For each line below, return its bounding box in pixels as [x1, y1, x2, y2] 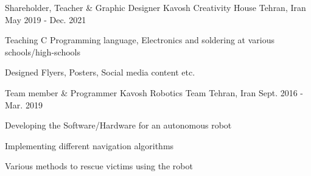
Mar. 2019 [5, 98, 43, 111]
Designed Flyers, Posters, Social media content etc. [5, 66, 195, 79]
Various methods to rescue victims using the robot [5, 160, 193, 172]
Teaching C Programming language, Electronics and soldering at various [5, 33, 275, 46]
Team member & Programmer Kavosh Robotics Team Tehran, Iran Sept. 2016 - [5, 86, 304, 99]
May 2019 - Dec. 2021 [5, 13, 86, 26]
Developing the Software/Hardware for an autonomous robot [5, 119, 232, 132]
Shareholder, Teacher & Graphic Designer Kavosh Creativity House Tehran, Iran [5, 1, 306, 13]
